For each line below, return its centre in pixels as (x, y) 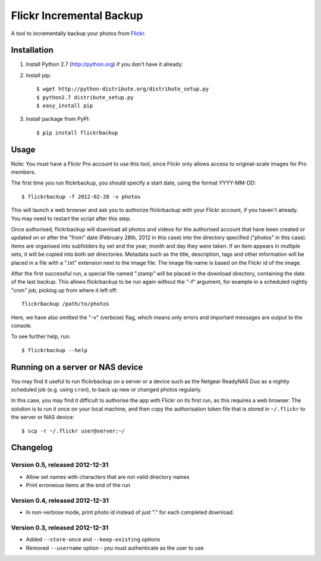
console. (22, 325)
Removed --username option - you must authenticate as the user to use (115, 548)
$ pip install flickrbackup (77, 133)
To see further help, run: (41, 337)
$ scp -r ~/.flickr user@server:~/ (73, 431)
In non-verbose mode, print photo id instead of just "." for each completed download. (130, 512)
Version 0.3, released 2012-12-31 (60, 528)
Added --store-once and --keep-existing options (93, 540)
